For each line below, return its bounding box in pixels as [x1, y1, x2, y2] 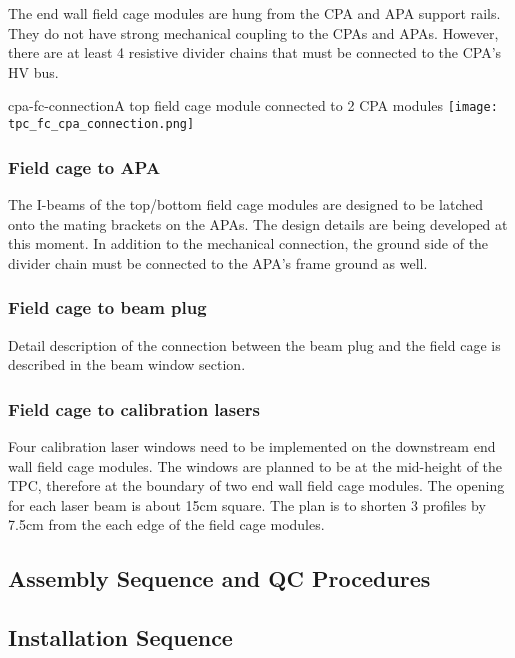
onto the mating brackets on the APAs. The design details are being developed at [8, 213, 508, 234]
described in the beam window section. [8, 354, 246, 375]
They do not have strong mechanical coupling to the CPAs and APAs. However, [8, 22, 499, 43]
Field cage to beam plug [8, 295, 207, 320]
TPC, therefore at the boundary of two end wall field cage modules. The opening [8, 475, 505, 496]
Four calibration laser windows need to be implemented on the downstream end [8, 435, 496, 456]
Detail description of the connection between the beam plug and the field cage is [8, 334, 501, 355]
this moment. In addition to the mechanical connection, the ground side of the [8, 233, 489, 254]
